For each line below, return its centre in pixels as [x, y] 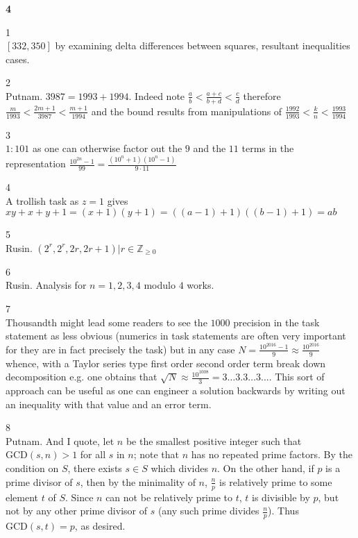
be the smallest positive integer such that [214, 440]
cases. [18, 59]
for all [93, 454]
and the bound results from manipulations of [187, 111]
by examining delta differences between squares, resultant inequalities [203, 45]
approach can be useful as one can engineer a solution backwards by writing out [176, 390]
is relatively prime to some [276, 481]
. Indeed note [157, 95]
